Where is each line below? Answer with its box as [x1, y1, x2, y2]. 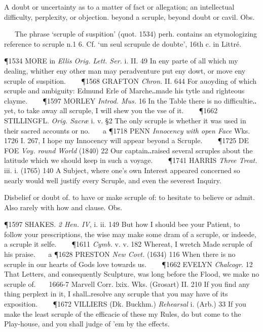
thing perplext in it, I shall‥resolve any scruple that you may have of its [4, 288, 228, 299]
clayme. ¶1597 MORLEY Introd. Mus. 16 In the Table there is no [4, 95, 222, 106]
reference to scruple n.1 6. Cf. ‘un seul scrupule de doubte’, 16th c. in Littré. [4, 38, 242, 49]
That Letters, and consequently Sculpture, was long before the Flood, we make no [4, 269, 259, 279]
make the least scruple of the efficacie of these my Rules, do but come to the [4, 308, 241, 319]
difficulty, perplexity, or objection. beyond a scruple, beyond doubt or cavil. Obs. [4, 11, 255, 22]
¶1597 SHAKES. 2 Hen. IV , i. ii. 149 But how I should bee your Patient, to [4, 219, 240, 229]
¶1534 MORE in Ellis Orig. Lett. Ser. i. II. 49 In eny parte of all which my [4, 55, 238, 66]
